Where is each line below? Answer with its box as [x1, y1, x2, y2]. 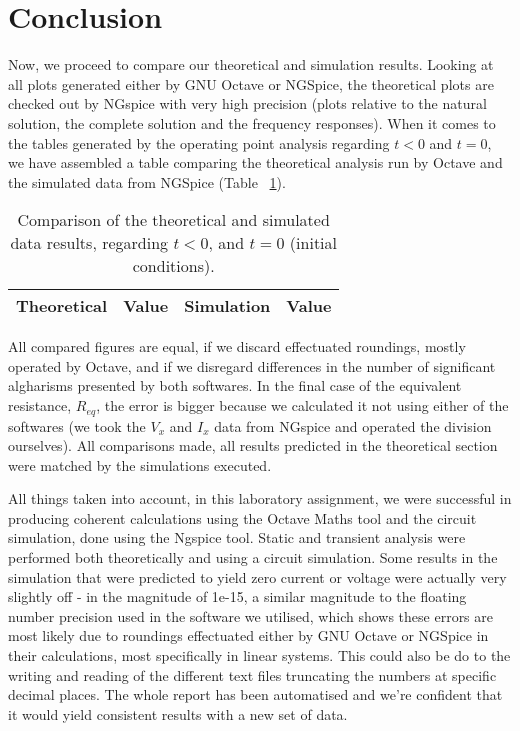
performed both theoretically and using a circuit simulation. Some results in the [8, 547, 498, 568]
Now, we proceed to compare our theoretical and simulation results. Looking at [8, 54, 494, 75]
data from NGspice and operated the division [214, 415, 492, 436]
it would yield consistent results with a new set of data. [8, 703, 348, 724]
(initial [289, 231, 338, 255]
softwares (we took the [8, 415, 146, 436]
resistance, [8, 395, 72, 416]
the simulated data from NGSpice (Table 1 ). [8, 171, 286, 192]
